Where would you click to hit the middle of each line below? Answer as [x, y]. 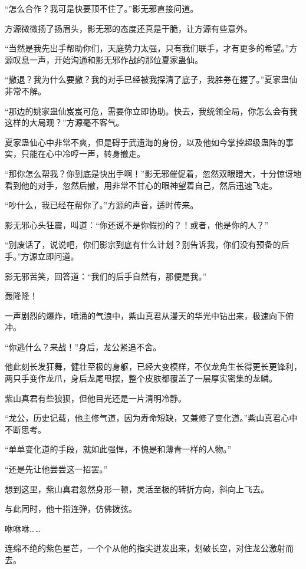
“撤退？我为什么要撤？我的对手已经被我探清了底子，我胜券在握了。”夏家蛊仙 [151, 79]
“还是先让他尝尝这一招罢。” [56, 469]
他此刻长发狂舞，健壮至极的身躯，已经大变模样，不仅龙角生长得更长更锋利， [153, 366]
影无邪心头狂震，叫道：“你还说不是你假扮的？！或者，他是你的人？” [137, 224]
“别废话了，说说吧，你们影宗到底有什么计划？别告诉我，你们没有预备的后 [147, 244]
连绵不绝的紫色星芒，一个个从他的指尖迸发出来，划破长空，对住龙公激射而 [149, 548]
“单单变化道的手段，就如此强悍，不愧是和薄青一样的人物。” [118, 449]
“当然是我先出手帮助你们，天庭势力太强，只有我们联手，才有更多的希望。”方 [151, 48]
